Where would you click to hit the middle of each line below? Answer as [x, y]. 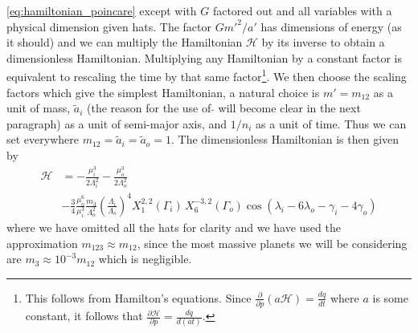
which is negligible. [145, 259]
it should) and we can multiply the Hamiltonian [125, 42]
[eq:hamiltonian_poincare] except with [102, 10]
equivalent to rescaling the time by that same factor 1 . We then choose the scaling [207, 75]
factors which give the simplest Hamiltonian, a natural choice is [163, 92]
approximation [42, 243]
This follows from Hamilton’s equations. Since [138, 297]
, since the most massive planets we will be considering [272, 243]
